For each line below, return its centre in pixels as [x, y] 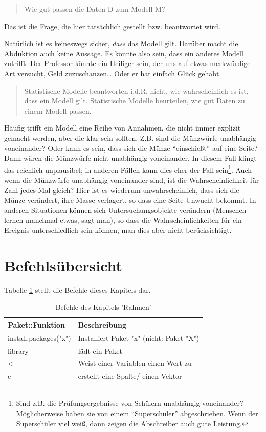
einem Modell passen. [58, 110]
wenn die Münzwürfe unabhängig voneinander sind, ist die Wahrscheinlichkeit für [132, 179]
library [18, 350]
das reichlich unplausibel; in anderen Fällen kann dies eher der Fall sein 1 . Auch [128, 169]
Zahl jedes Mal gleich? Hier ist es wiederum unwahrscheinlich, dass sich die [122, 190]
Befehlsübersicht [63, 265]
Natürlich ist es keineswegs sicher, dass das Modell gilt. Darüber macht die [121, 43]
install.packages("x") [39, 338]
